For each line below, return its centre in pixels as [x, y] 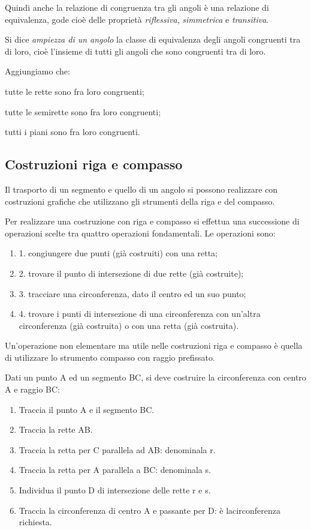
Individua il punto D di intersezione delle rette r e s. [115, 490]
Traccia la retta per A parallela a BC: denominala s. [115, 470]
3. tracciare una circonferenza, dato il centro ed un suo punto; [132, 293]
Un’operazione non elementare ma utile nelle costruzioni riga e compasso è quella [154, 345]
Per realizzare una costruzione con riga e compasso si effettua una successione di [152, 221]
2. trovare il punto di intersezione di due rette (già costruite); [131, 273]
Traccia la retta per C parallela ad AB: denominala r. [117, 449]
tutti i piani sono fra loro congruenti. [73, 132]
